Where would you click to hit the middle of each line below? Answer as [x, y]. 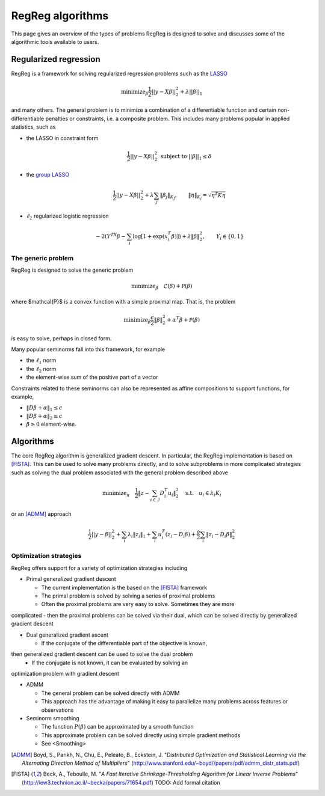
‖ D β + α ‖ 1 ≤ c [44, 409]
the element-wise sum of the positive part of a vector [92, 377]
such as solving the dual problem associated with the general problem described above [120, 473]
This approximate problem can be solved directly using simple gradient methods [141, 735]
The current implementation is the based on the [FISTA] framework [124, 587]
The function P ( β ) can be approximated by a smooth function [117, 727]
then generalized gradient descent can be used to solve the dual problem [102, 654]
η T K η [218, 195]
